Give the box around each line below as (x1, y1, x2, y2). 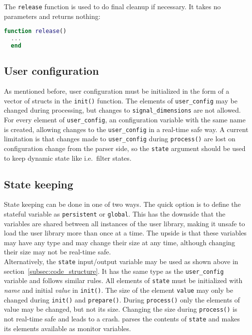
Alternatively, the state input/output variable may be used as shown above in (4, 256, 238, 267)
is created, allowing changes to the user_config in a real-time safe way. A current (4, 124, 249, 134)
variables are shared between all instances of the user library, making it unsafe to (4, 218, 245, 228)
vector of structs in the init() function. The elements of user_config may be (4, 95, 237, 105)
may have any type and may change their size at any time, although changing (4, 237, 235, 247)
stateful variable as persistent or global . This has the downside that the (4, 209, 226, 218)
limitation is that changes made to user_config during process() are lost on (4, 134, 235, 144)
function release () (4, 28, 67, 35)
